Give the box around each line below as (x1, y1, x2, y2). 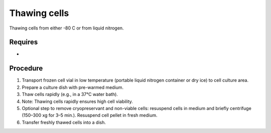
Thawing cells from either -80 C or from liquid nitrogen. (9, 25, 124, 31)
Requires (9, 38, 38, 46)
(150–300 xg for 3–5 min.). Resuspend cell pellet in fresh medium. (22, 112, 158, 118)
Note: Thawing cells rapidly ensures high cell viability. (22, 98, 133, 104)
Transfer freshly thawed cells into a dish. (22, 119, 106, 125)
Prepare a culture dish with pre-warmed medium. (22, 84, 124, 90)
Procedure (9, 64, 43, 72)
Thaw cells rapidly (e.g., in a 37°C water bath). (22, 91, 118, 97)
